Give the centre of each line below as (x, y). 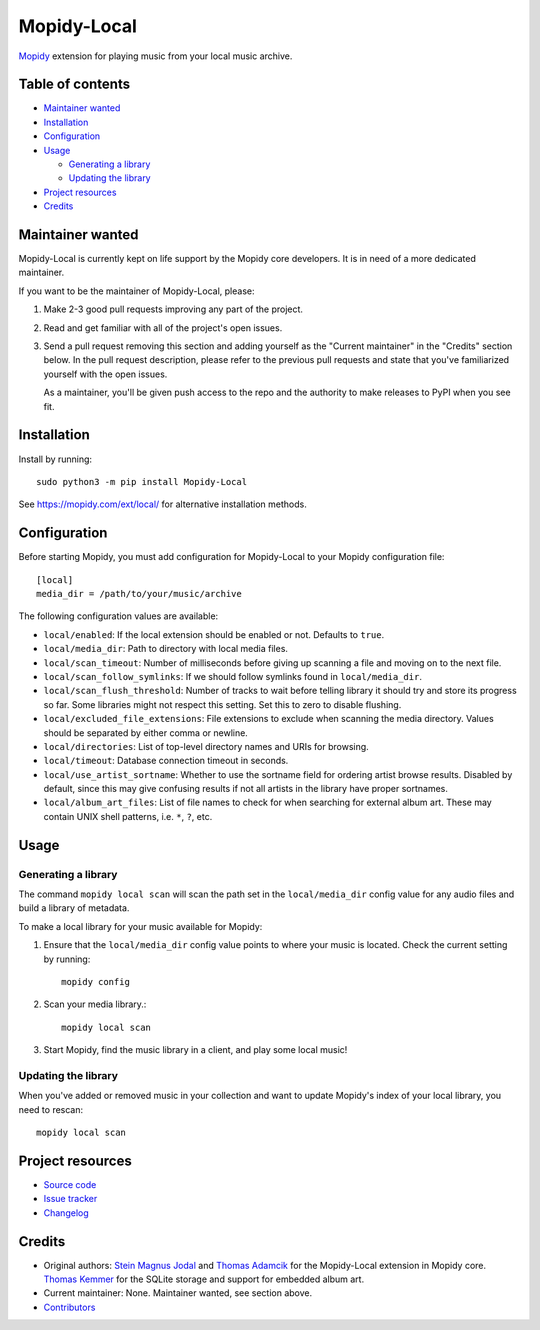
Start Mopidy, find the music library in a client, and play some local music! (195, 1050)
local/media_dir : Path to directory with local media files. (166, 649)
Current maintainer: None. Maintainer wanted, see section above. (178, 1293)
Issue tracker (70, 1199)
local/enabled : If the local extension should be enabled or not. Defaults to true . (214, 634)
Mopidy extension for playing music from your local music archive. (155, 56)
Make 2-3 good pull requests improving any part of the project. (173, 309)
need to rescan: (51, 1109)
